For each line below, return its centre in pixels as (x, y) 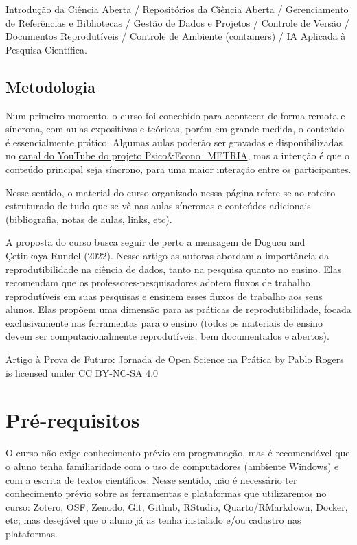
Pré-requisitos (73, 420)
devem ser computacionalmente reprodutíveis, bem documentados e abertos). (168, 336)
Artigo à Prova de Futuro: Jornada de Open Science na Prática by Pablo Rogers (175, 359)
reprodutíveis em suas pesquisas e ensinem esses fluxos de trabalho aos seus (164, 295)
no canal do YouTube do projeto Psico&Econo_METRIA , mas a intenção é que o (178, 155)
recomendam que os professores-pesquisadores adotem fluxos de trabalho (158, 282)
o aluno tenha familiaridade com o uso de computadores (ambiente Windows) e (172, 466)
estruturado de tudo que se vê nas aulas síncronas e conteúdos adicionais (158, 206)
